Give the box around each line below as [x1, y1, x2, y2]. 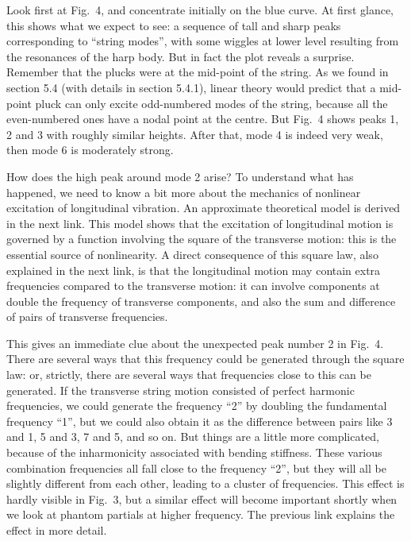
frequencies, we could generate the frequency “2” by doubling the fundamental [6, 397, 387, 414]
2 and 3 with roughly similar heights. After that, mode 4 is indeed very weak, [6, 126, 383, 142]
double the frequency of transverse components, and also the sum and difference [6, 292, 396, 309]
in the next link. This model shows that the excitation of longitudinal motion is [6, 214, 394, 231]
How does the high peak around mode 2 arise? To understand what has [6, 168, 354, 184]
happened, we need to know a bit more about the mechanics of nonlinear [6, 184, 361, 200]
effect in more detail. [6, 522, 107, 538]
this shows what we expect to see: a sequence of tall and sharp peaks [6, 17, 341, 33]
